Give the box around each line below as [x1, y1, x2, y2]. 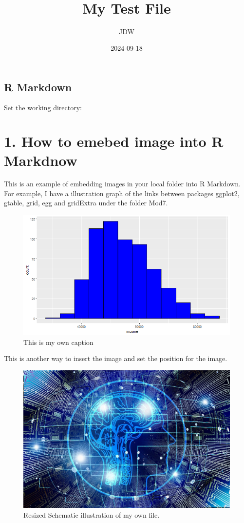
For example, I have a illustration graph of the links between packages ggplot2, [4, 188, 240, 198]
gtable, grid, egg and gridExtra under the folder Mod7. [4, 198, 168, 208]
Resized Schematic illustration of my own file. [23, 509, 160, 520]
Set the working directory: [4, 102, 82, 113]
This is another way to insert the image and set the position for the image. [4, 353, 227, 363]
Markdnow [4, 150, 77, 170]
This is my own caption [23, 337, 94, 347]
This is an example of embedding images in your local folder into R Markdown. [4, 179, 241, 189]
